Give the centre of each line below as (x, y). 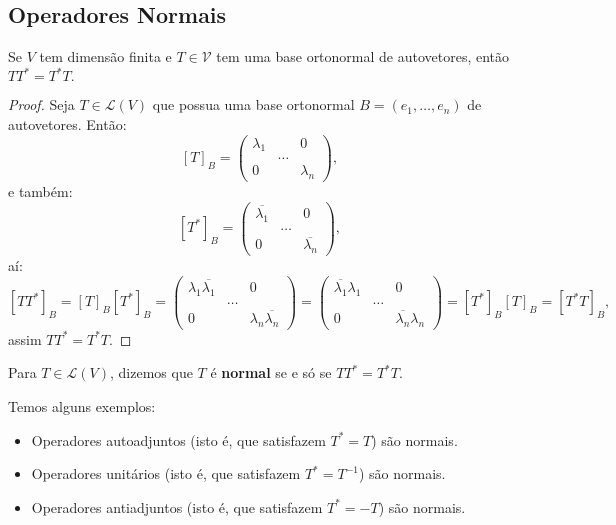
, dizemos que (151, 372)
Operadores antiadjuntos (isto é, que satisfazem (177, 506)
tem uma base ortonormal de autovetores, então (363, 56)
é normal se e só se (271, 372)
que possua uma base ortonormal (253, 104)
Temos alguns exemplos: (82, 405)
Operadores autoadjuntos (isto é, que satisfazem (178, 439)
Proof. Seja (41, 104)
